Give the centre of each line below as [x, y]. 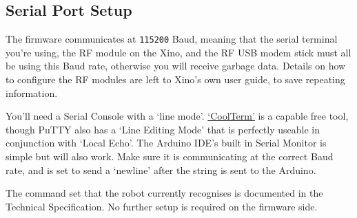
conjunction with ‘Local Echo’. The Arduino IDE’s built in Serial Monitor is [166, 143]
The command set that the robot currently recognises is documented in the [164, 193]
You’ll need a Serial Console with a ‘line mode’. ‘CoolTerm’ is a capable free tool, [177, 116]
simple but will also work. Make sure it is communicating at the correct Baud [170, 156]
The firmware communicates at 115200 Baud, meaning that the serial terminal [172, 39]
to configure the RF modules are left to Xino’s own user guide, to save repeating [175, 79]
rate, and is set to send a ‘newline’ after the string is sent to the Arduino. [161, 170]
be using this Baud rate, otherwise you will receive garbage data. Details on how [176, 66]
